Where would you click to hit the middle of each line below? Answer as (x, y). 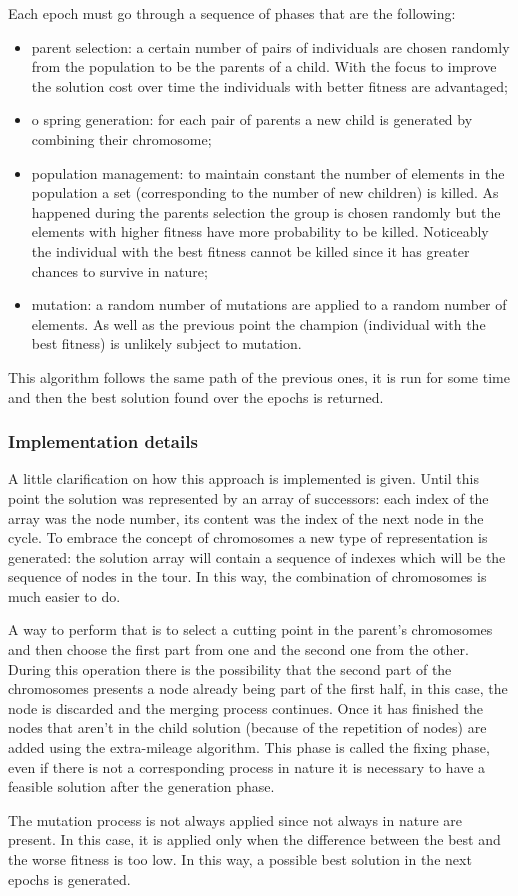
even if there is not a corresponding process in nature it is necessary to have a (247, 766)
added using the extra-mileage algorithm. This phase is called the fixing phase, (249, 747)
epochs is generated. (69, 878)
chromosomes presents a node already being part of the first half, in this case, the (258, 688)
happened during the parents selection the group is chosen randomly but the (266, 211)
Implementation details (103, 441)
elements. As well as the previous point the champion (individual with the (258, 323)
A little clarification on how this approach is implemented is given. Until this (243, 478)
